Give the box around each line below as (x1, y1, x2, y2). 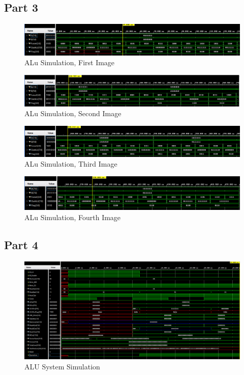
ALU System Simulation (24, 361, 100, 371)
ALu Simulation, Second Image (24, 108, 121, 119)
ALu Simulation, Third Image (24, 158, 117, 169)
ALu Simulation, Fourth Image (24, 211, 121, 222)
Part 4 (4, 236, 39, 252)
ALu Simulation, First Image (24, 57, 115, 68)
